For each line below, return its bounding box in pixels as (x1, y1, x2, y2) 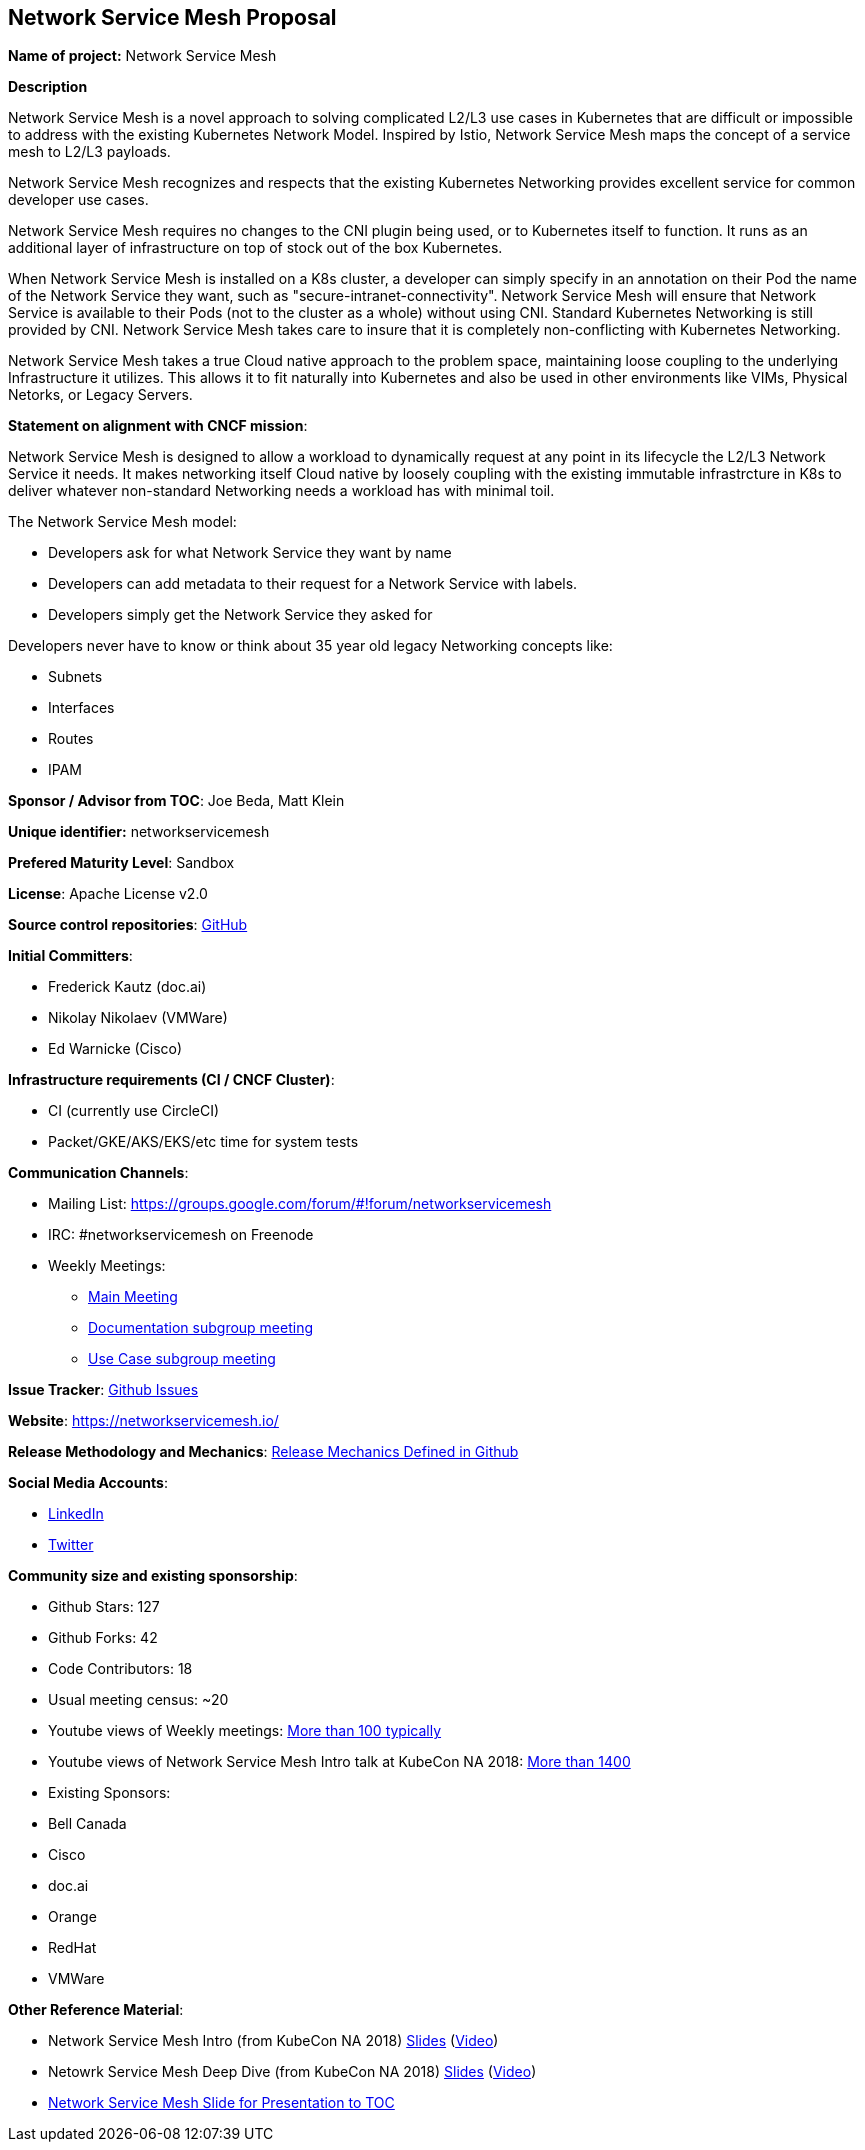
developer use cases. (8, 191, 149, 209)
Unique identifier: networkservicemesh (8, 823, 270, 841)
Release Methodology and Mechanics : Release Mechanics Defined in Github (8, 1443, 519, 1461)
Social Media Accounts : (8, 1474, 169, 1492)
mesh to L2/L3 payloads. (8, 143, 171, 161)
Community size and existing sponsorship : (8, 1567, 298, 1585)
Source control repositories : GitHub (8, 916, 248, 934)
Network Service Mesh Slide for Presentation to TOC (48, 2094, 395, 2112)
